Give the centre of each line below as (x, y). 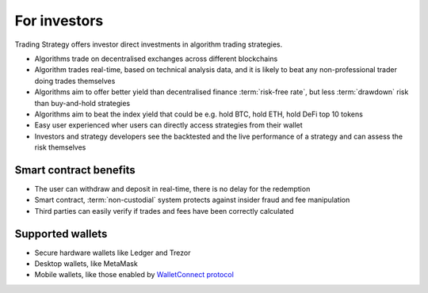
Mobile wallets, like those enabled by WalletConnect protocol (134, 275)
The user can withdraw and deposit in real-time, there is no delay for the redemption (172, 188)
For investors (59, 21)
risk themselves (60, 147)
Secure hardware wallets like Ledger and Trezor (113, 253)
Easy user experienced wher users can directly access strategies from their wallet (168, 125)
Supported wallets (61, 234)
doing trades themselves (75, 81)
